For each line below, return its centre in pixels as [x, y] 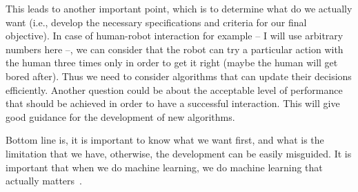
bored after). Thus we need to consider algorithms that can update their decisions [179, 76]
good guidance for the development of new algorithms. [120, 116]
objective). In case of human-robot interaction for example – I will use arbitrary [175, 36]
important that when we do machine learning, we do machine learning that [164, 167]
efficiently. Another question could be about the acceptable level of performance [174, 89]
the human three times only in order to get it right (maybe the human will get [172, 63]
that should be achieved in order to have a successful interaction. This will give [173, 103]
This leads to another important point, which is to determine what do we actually [179, 8]
